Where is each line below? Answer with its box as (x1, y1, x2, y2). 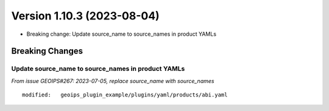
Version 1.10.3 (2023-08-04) (11, 9, 160, 22)
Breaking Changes (11, 46, 83, 56)
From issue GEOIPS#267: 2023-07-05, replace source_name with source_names (11, 77, 214, 84)
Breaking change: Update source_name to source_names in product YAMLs (26, 30, 216, 38)
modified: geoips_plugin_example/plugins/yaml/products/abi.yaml (22, 92, 228, 98)
